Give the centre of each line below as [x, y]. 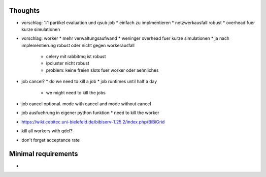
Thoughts [24, 11]
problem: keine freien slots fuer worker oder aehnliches [102, 70]
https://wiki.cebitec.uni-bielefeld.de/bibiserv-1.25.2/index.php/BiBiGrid [93, 122]
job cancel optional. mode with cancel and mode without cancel [86, 104]
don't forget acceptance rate [50, 140]
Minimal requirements [44, 154]
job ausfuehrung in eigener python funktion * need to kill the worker [90, 113]
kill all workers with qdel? [47, 131]
